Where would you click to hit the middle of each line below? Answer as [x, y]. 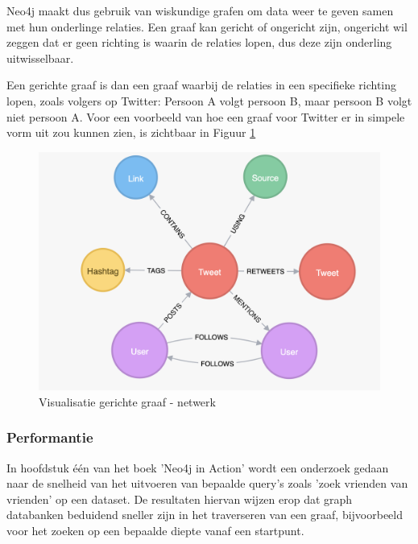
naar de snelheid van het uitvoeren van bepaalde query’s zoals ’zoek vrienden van [207, 483]
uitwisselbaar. [40, 58]
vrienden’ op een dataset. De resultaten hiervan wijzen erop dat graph [180, 499]
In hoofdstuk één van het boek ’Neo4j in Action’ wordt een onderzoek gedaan [198, 467]
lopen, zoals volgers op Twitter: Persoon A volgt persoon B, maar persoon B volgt [209, 100]
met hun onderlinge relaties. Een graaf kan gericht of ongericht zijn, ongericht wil [207, 26]
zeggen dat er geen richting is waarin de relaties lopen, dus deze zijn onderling [199, 42]
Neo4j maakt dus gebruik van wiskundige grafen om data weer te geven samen [200, 10]
